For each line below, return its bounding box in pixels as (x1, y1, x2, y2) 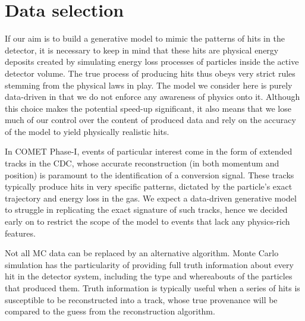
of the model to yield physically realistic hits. (5, 125, 169, 137)
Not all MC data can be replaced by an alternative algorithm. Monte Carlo (5, 247, 279, 259)
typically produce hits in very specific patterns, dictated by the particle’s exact (5, 180, 293, 193)
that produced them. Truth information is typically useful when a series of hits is (5, 282, 300, 294)
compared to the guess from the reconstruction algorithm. (5, 305, 215, 317)
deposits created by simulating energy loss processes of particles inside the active (5, 55, 299, 68)
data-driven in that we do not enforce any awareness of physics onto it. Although (5, 90, 300, 103)
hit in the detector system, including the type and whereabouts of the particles (5, 270, 293, 282)
